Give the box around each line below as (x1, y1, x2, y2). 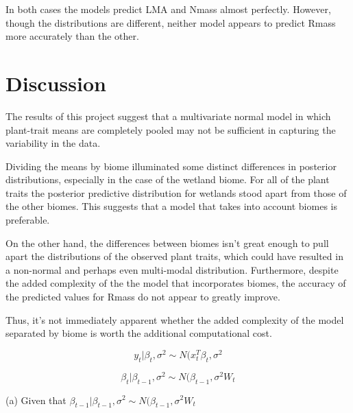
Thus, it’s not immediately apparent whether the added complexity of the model (5, 312, 344, 327)
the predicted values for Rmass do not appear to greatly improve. (5, 290, 280, 304)
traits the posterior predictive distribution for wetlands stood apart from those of (5, 185, 347, 200)
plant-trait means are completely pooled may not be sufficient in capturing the (5, 122, 336, 137)
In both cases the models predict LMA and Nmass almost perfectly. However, (5, 2, 331, 16)
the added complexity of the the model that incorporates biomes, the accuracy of (5, 276, 346, 290)
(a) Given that (5, 392, 66, 407)
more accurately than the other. (5, 29, 139, 43)
